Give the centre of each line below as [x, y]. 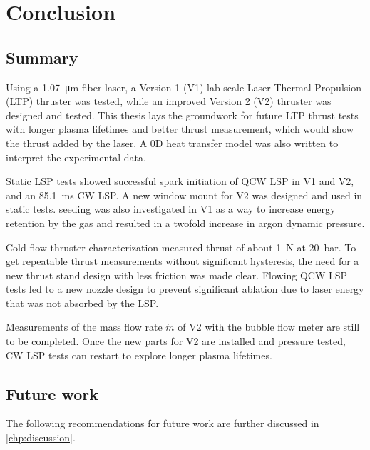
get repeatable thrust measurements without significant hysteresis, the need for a [183, 261]
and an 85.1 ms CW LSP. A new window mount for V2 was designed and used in [184, 195]
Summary [42, 57]
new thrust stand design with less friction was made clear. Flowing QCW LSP [177, 275]
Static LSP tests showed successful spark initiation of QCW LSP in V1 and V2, [180, 181]
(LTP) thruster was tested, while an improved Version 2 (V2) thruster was [169, 101]
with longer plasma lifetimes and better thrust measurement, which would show [180, 129]
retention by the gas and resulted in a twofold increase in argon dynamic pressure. [185, 222]
